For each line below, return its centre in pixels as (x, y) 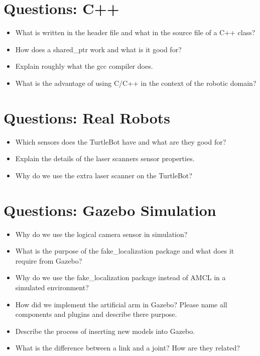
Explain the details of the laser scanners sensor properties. (105, 158)
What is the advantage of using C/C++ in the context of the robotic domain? (136, 83)
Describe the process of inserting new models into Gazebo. (105, 331)
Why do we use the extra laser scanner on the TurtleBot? (104, 175)
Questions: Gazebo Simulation (110, 210)
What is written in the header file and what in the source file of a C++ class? (135, 32)
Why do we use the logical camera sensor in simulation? (101, 234)
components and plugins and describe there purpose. (96, 314)
